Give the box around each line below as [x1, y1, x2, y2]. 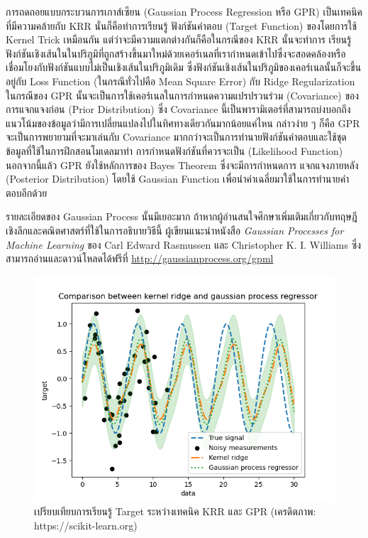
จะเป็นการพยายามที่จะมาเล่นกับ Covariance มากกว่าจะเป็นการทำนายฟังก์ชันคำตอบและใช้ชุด [6, 129, 347, 144]
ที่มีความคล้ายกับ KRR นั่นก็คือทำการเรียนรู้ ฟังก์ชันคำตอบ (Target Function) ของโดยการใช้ [6, 18, 357, 33]
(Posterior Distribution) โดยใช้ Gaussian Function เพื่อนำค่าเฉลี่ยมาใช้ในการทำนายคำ [6, 171, 350, 186]
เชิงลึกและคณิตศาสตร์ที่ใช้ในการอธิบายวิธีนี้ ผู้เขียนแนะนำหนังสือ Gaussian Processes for [6, 222, 344, 237]
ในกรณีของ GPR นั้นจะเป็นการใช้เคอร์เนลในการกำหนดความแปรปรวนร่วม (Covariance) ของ [6, 87, 359, 102]
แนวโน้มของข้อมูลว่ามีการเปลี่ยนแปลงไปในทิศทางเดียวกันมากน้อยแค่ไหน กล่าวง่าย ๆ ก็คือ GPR [6, 115, 360, 130]
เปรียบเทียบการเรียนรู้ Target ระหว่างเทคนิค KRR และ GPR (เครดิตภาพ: [34, 504, 316, 519]
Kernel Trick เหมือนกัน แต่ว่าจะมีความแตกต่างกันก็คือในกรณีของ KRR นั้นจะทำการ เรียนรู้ [6, 32, 352, 47]
